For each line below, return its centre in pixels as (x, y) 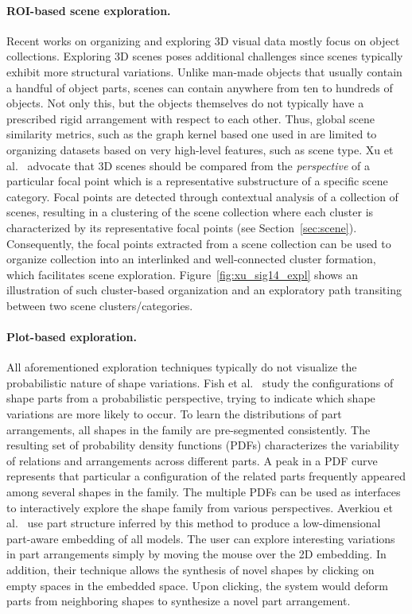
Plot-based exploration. (72, 337)
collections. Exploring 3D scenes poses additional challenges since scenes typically (205, 56)
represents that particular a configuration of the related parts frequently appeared (206, 476)
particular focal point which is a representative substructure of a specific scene (197, 181)
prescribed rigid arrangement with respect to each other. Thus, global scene (190, 118)
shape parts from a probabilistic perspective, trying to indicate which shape (191, 398)
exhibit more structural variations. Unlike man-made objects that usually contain (204, 71)
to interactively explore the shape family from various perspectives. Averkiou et (200, 507)
